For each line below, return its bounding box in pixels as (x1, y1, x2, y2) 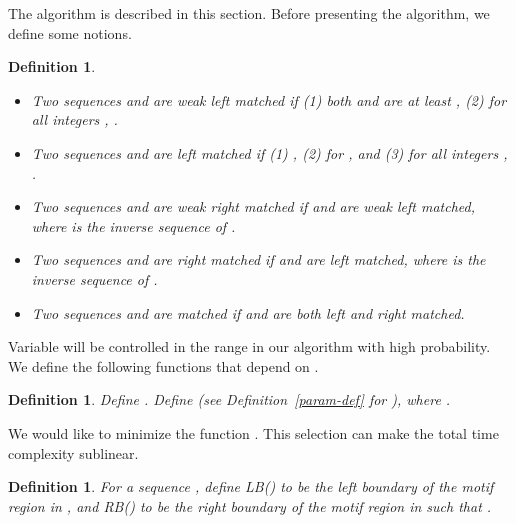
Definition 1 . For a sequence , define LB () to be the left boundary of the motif (8, 476, 494, 497)
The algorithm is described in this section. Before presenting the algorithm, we (8, 3, 490, 23)
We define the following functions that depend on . (8, 355, 319, 376)
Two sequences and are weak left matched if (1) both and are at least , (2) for (31, 89, 507, 110)
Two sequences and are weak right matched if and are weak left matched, (31, 196, 475, 217)
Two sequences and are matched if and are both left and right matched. (31, 302, 465, 323)
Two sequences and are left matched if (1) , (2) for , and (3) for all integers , (31, 142, 508, 163)
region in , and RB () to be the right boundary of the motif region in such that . (8, 495, 492, 516)
